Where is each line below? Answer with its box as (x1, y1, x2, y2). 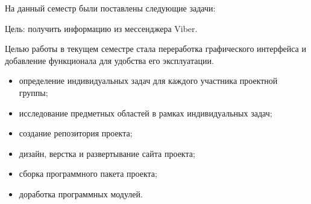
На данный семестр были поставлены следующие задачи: (5, 2, 216, 14)
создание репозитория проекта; (19, 127, 133, 139)
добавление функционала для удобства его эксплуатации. (5, 54, 214, 66)
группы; (19, 86, 48, 98)
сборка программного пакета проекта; (19, 167, 157, 180)
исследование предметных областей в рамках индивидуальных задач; (19, 106, 272, 119)
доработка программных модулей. (19, 187, 143, 200)
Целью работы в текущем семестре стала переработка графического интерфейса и (5, 42, 306, 55)
